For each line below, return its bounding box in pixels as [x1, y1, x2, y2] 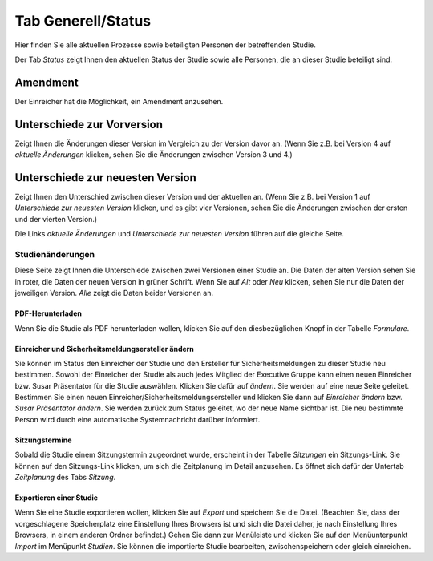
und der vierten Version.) [14, 214, 98, 224]
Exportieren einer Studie [14, 493, 99, 502]
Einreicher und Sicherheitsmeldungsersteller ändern [14, 344, 194, 353]
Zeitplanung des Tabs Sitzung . [14, 473, 116, 482]
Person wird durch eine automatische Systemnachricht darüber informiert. [14, 414, 261, 424]
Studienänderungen [14, 248, 95, 260]
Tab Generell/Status [14, 12, 152, 30]
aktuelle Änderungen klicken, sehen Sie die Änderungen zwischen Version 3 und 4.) [14, 150, 293, 159]
